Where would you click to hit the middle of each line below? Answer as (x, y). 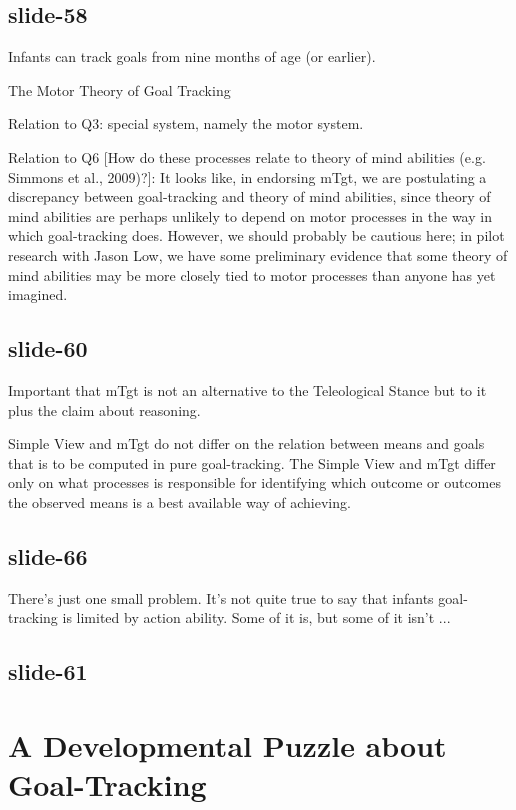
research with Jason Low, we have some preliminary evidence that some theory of (258, 254)
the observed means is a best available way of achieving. (179, 501)
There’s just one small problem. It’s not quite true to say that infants (221, 597)
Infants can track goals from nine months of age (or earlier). (192, 56)
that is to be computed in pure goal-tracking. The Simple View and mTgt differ (252, 462)
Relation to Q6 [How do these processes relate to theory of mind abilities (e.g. (247, 156)
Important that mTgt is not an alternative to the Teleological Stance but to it (247, 389)
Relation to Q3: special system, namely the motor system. (186, 123)
